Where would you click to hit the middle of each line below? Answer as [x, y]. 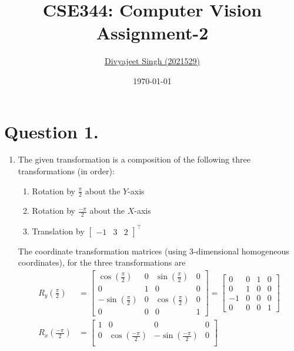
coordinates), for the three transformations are [102, 262]
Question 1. [51, 131]
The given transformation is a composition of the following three [134, 159]
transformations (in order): [66, 171]
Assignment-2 [152, 33]
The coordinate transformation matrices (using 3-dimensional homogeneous [153, 251]
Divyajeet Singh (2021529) [152, 61]
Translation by [58, 231]
